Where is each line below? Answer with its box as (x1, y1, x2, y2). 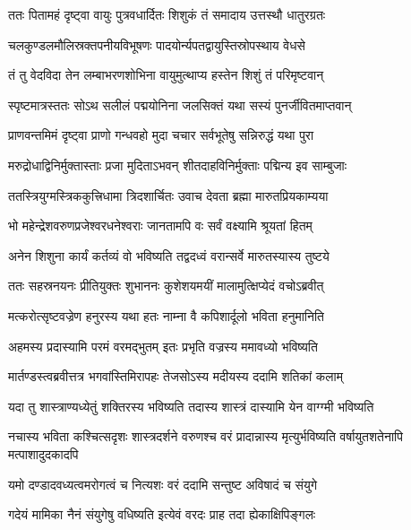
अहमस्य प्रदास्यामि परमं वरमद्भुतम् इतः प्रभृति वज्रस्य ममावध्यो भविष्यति (8, 336, 318, 355)
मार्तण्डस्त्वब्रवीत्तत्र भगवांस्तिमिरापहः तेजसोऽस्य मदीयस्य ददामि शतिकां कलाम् (8, 367, 343, 386)
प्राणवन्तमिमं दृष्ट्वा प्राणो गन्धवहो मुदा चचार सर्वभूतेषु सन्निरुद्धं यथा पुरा (8, 126, 314, 144)
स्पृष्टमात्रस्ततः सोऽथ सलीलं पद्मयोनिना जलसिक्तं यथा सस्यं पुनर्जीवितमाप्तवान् (8, 95, 352, 114)
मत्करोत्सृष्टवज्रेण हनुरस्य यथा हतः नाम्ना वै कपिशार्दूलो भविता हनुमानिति (8, 306, 325, 325)
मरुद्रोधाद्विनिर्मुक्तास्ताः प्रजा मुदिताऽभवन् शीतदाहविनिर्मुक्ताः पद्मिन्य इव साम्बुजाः (8, 155, 347, 174)
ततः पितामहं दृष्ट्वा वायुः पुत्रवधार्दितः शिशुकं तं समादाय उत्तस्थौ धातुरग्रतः (8, 5, 326, 23)
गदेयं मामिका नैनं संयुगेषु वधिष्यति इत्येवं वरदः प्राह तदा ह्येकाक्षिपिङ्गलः (8, 505, 316, 524)
